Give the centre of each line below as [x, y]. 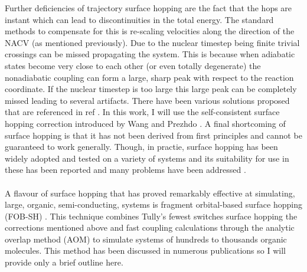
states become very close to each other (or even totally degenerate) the [133, 65]
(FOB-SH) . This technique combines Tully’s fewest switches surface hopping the [151, 216]
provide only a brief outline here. [64, 262]
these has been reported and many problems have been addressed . [125, 170]
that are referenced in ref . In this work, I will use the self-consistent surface [142, 112]
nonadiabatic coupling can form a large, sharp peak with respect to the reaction [149, 77]
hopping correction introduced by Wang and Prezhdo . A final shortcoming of [145, 123]
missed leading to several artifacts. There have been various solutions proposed [147, 100]
